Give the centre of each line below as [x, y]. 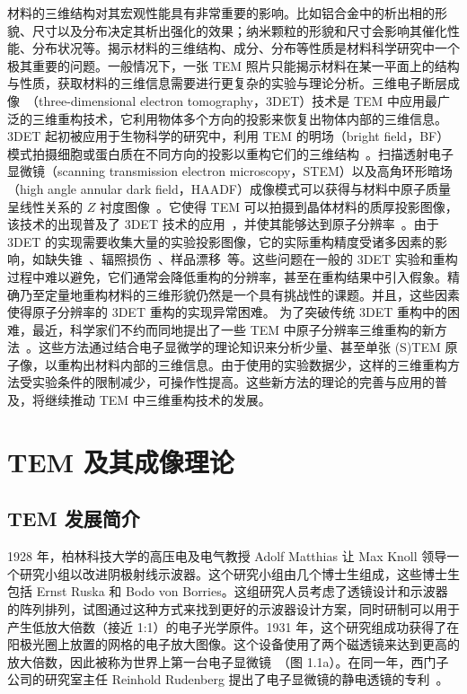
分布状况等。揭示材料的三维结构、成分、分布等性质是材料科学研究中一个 [246, 48]
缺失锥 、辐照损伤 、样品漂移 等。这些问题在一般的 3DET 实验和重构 [251, 259]
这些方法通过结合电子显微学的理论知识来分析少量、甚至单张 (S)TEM [239, 347]
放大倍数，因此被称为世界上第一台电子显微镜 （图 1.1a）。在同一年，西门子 [228, 661]
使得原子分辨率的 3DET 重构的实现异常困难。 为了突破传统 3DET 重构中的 [227, 312]
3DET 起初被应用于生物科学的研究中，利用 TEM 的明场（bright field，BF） [229, 136]
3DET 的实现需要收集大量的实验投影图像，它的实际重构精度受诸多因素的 [221, 241]
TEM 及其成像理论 [121, 461]
